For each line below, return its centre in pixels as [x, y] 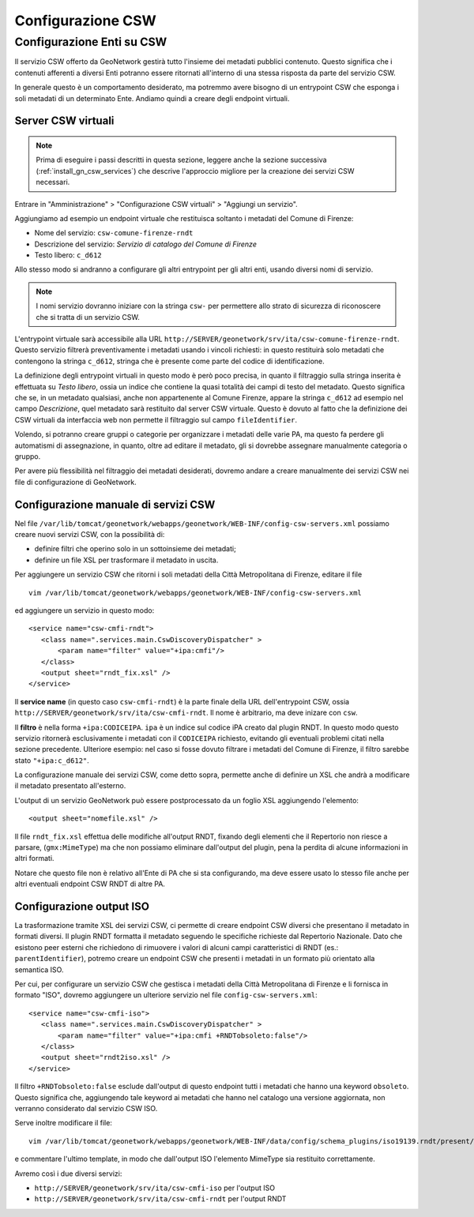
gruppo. [28, 456]
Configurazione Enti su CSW [91, 42]
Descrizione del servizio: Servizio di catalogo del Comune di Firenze [145, 244]
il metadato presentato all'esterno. [70, 786]
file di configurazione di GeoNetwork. [76, 482]
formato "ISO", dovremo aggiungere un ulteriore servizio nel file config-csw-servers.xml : [166, 995]
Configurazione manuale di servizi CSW [115, 504]
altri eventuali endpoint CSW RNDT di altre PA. [90, 884]
